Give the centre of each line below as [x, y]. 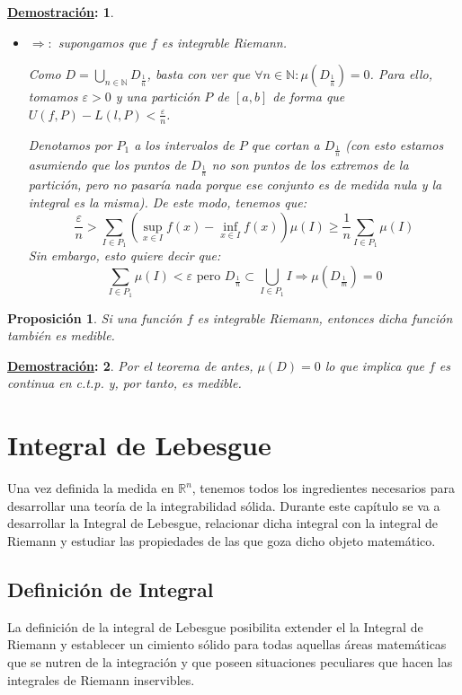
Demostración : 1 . [61, 12]
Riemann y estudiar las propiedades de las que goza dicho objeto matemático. [222, 540]
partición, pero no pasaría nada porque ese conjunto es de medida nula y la [235, 185]
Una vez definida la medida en [91, 488]
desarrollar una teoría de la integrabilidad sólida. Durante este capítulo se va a [224, 505]
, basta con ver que [199, 74]
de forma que [309, 97]
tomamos [53, 97]
